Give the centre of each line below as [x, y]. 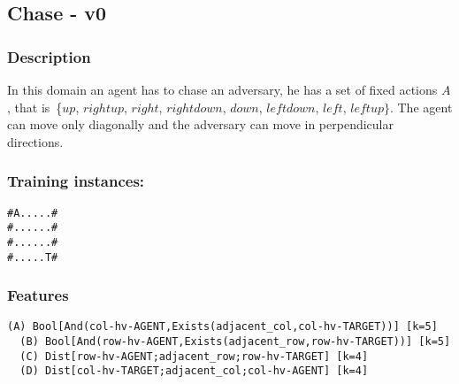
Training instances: [76, 181]
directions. [35, 141]
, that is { [35, 107]
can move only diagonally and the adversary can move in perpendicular [200, 124]
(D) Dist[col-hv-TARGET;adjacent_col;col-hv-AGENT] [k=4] [194, 371]
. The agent [421, 107]
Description [49, 56]
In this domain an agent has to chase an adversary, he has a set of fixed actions [222, 89]
